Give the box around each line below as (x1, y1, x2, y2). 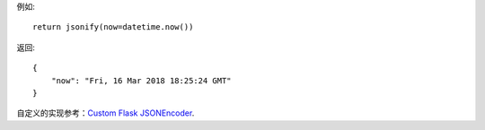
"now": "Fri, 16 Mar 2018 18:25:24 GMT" (50, 75, 233, 85)
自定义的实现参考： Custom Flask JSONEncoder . (16, 108, 195, 118)
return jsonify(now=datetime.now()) (32, 22, 194, 32)
